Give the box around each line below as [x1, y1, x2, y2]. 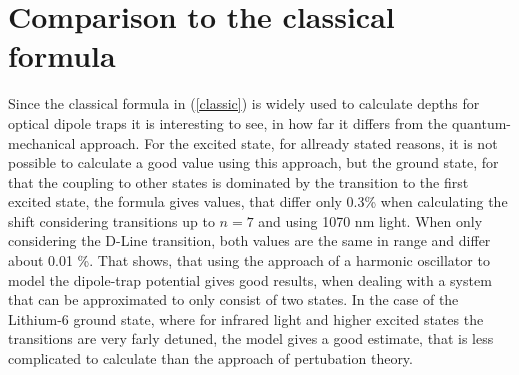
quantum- [451, 112, 512, 133]
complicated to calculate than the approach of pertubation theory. [8, 348, 413, 369]
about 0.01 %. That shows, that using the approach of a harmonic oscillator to [8, 250, 490, 271]
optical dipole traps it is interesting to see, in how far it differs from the [8, 112, 448, 133]
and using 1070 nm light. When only [258, 210, 483, 231]
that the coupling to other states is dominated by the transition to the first [8, 171, 469, 192]
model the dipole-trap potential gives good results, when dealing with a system [8, 269, 492, 290]
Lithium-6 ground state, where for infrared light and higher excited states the [8, 308, 484, 329]
